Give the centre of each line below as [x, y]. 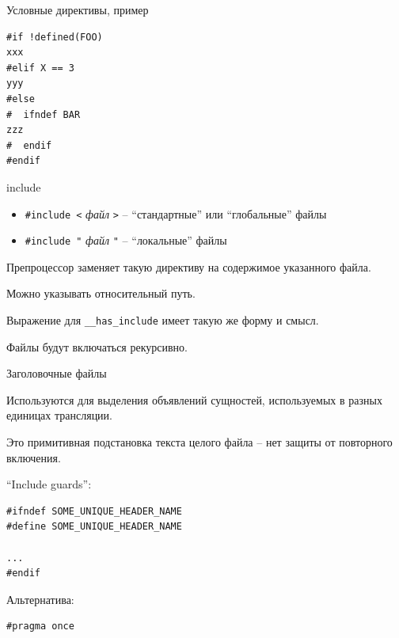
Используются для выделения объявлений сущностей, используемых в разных [194, 399]
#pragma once [40, 627]
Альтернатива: [40, 599]
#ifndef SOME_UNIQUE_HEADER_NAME [94, 511]
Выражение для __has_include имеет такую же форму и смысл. [163, 320]
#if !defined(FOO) [55, 37]
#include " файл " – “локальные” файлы [126, 240]
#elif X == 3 [40, 68]
